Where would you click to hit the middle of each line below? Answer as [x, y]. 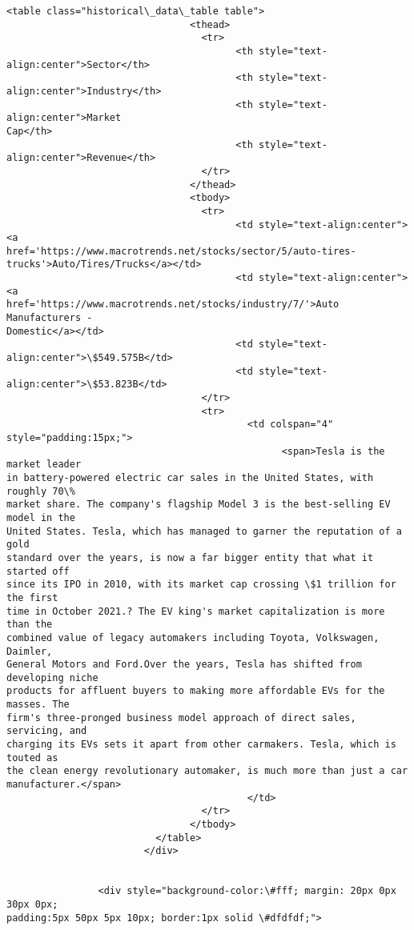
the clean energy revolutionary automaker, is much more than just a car [207, 771]
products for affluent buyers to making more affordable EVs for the [196, 691]
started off [38, 571]
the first [32, 597]
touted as [32, 758]
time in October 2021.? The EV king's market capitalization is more [196, 611]
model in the [41, 517]
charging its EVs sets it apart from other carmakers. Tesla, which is [201, 745]
